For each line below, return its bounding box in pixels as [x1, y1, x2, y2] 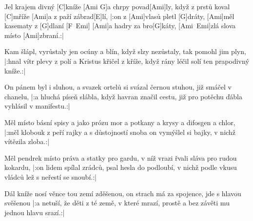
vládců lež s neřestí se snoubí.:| [4, 171, 97, 182]
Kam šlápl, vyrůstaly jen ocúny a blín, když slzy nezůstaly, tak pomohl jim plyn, [4, 46, 246, 56]
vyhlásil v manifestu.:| [4, 101, 70, 111]
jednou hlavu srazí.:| [4, 207, 65, 217]
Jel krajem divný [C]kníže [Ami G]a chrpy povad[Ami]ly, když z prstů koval [4, 1, 230, 11]
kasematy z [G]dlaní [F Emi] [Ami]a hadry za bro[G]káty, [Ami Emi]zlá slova [4, 20, 236, 31]
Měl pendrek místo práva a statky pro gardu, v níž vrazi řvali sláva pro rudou [4, 152, 237, 163]
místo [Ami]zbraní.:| [4, 30, 64, 40]
